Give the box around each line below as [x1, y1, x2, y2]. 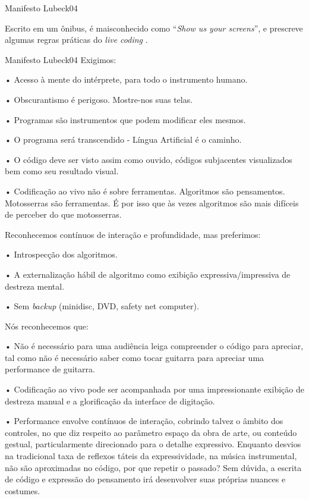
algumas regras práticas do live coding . [5, 33, 148, 46]
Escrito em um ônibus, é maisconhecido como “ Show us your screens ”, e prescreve [5, 21, 303, 34]
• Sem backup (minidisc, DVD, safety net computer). [5, 300, 199, 312]
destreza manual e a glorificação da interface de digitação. [5, 394, 215, 407]
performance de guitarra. [5, 363, 95, 375]
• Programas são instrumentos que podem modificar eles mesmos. [5, 113, 246, 125]
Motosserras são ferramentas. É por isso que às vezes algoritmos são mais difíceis [5, 196, 299, 209]
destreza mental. [5, 280, 65, 292]
